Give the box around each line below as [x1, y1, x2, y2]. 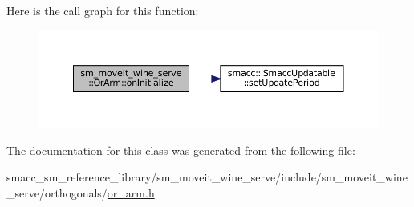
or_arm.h [107, 184, 155, 201]
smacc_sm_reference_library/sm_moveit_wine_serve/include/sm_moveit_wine [6, 168, 408, 185]
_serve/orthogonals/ [6, 184, 108, 201]
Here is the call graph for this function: [6, 2, 199, 18]
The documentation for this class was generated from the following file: [6, 141, 355, 158]
